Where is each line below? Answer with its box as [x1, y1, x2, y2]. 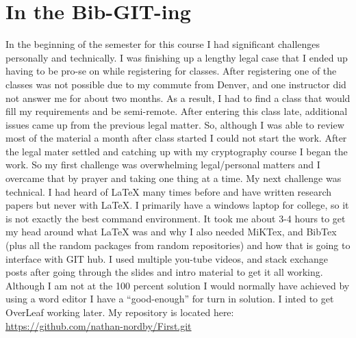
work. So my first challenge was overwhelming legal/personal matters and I [5, 157, 320, 172]
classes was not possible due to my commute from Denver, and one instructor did [5, 77, 346, 91]
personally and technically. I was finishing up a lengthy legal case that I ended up [5, 50, 348, 64]
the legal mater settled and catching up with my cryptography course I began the [5, 144, 348, 158]
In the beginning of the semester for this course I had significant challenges [5, 37, 320, 51]
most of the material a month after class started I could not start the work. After [5, 131, 347, 145]
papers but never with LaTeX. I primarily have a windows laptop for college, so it [5, 198, 349, 212]
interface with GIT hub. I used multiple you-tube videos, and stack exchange [5, 251, 328, 265]
